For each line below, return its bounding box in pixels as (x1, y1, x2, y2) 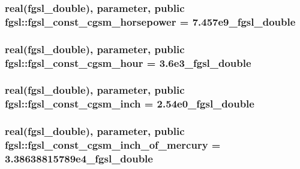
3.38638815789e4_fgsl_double (5, 151, 153, 166)
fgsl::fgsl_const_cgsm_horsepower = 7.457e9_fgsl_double (5, 14, 296, 29)
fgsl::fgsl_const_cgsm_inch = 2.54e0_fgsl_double (5, 96, 254, 111)
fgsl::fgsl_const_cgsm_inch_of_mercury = (5, 137, 221, 152)
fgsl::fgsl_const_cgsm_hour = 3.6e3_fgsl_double (5, 55, 251, 70)
